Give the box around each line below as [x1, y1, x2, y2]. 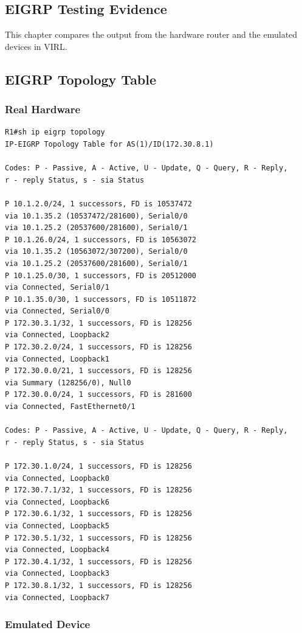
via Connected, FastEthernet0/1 [5, 402, 136, 411]
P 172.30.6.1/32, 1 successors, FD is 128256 [5, 509, 192, 519]
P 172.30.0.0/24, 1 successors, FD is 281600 [5, 390, 192, 399]
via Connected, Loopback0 [5, 474, 109, 483]
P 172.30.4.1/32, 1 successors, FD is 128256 [5, 557, 192, 566]
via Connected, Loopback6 [5, 497, 109, 506]
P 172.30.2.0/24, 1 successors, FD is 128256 [5, 343, 192, 352]
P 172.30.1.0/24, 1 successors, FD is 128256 [5, 462, 192, 471]
